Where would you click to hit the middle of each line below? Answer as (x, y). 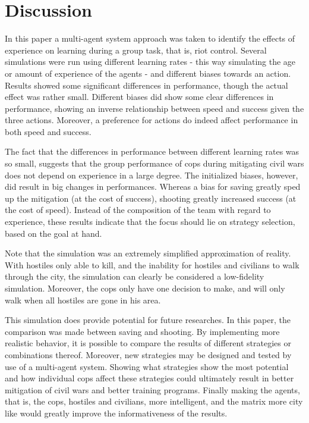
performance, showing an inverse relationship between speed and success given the (154, 108)
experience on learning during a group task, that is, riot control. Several (136, 50)
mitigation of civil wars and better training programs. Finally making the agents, (152, 389)
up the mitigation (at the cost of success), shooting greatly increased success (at (151, 198)
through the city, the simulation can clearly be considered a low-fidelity (135, 276)
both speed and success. (48, 131)
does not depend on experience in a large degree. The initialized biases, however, (152, 175)
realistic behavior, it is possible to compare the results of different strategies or (148, 343)
